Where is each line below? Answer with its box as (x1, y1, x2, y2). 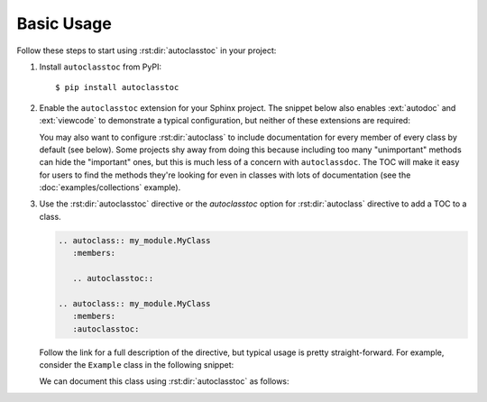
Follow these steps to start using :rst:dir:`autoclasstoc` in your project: (16, 45, 277, 56)
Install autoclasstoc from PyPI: (39, 61, 162, 72)
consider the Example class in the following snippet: (39, 359, 234, 370)
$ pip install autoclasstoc (55, 82, 179, 93)
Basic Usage (16, 14, 112, 33)
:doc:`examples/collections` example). (39, 182, 181, 193)
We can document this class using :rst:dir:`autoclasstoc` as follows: (39, 376, 289, 387)
